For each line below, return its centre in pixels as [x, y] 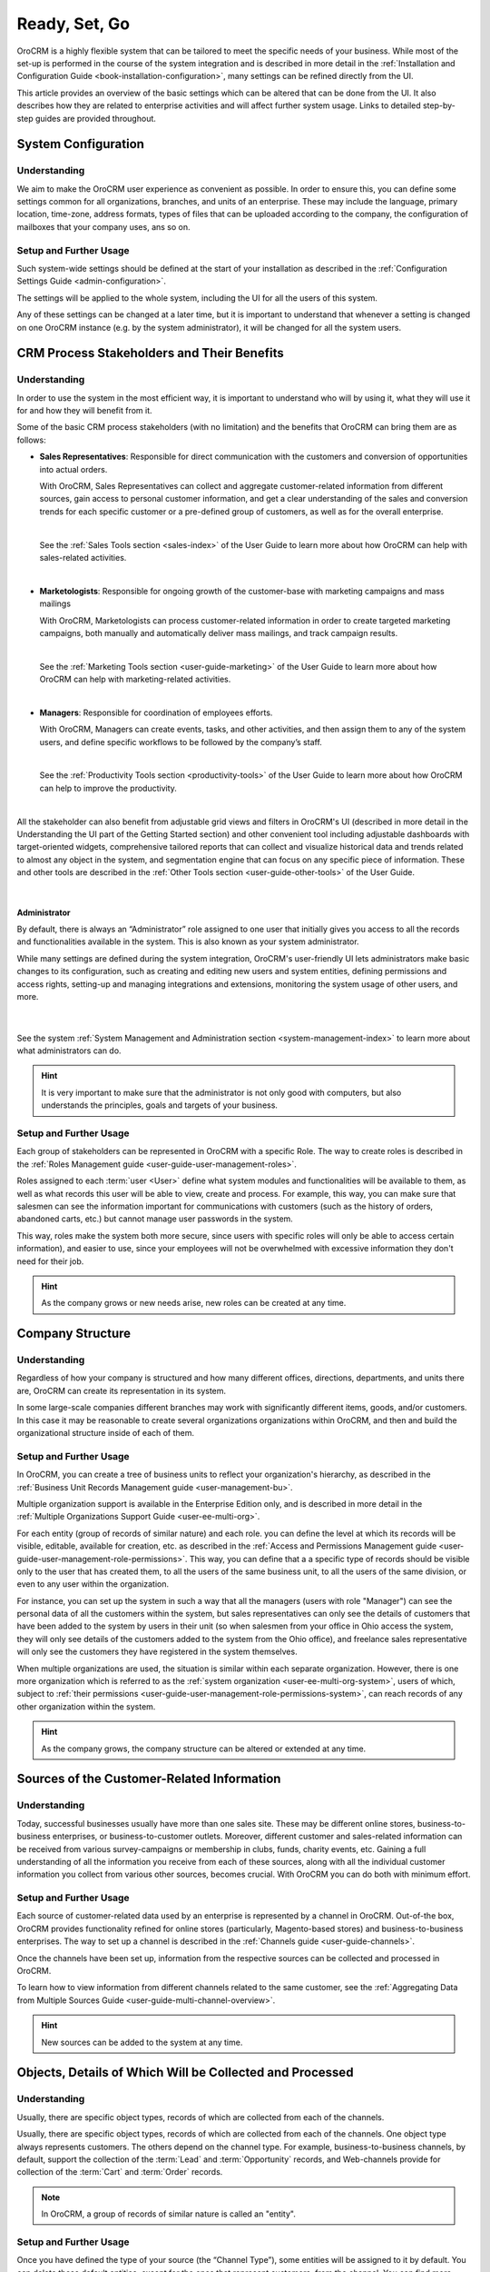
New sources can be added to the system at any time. [142, 2042]
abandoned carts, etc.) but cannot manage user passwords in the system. [155, 1219]
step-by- [439, 105]
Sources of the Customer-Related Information [149, 1779]
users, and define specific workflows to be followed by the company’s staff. [181, 742]
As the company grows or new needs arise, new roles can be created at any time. [194, 1303]
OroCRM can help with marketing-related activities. [135, 679]
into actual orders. [73, 469]
